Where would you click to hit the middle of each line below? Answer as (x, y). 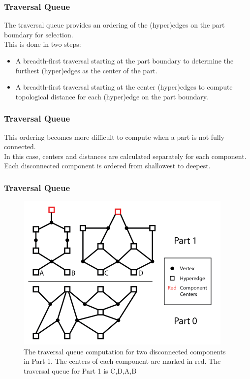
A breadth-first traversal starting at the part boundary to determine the (125, 61)
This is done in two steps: (43, 44)
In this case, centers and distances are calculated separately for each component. (125, 156)
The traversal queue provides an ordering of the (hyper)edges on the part (114, 25)
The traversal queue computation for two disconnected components (125, 351)
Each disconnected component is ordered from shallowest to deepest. (107, 166)
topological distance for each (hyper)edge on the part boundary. (112, 96)
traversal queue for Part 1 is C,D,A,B (80, 370)
